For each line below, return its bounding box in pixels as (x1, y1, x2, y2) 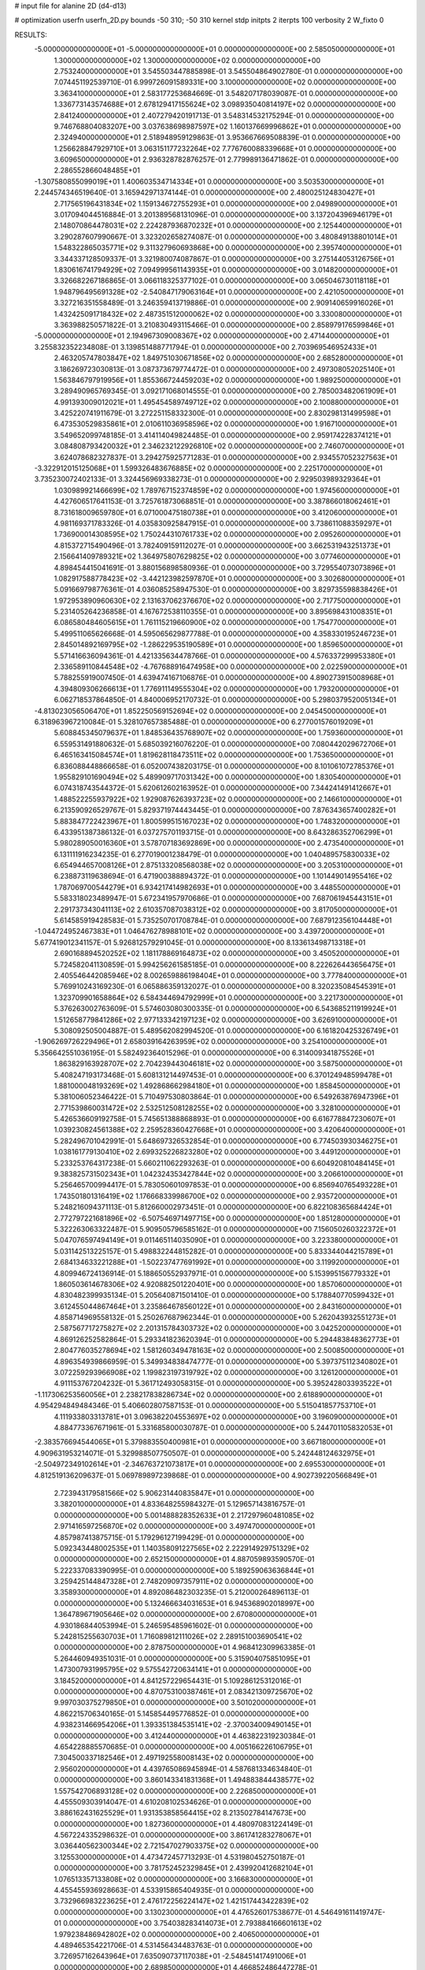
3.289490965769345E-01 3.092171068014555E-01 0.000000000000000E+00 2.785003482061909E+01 (54, 386, 397, 396)
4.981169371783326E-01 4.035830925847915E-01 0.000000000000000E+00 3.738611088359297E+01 (54, 519, 393, 528)
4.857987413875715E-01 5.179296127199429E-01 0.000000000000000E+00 (54, 1533, 305, 1542)
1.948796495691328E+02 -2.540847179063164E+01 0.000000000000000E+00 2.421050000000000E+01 (54, 287, 405, 296)
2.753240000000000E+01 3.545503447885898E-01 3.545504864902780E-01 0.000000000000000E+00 (54, 66, 403, 76)
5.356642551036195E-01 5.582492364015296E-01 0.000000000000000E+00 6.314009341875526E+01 (34, 1048, 375, 1057)
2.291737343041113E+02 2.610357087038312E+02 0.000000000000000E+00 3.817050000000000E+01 (54, 905, 397, 914)
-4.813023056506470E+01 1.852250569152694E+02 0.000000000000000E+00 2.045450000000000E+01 (34, 706, 387, 716)
